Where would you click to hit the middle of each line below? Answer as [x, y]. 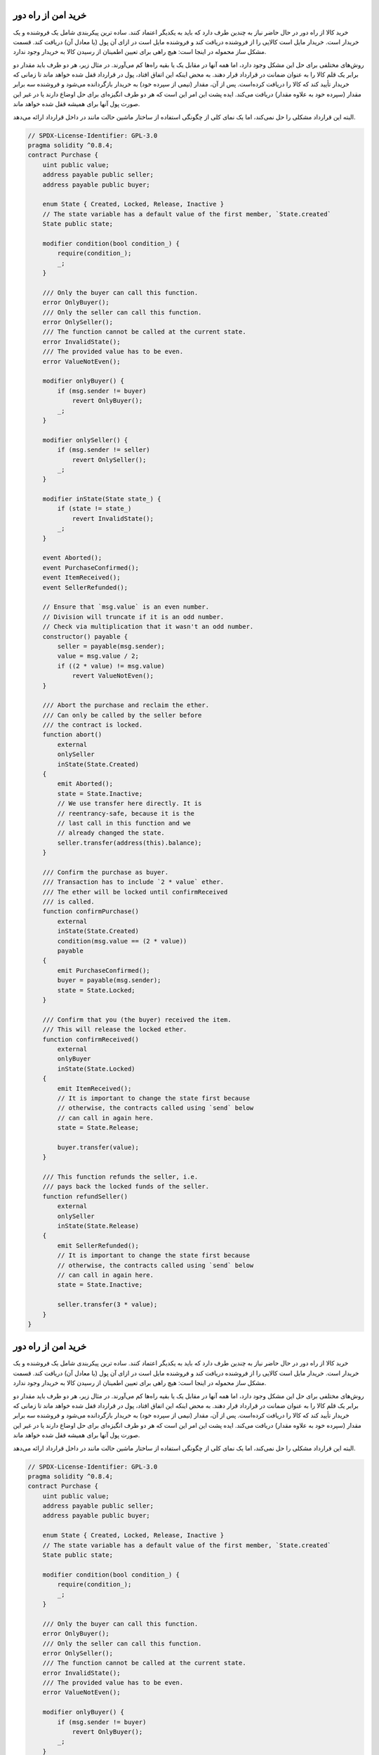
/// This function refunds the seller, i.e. [120, 1177]
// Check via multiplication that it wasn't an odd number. [148, 627]
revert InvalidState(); [113, 518]
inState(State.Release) [98, 1226]
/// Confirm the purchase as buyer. [105, 872]
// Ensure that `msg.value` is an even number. [126, 607]
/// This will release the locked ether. [115, 1029]
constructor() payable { [85, 636]
